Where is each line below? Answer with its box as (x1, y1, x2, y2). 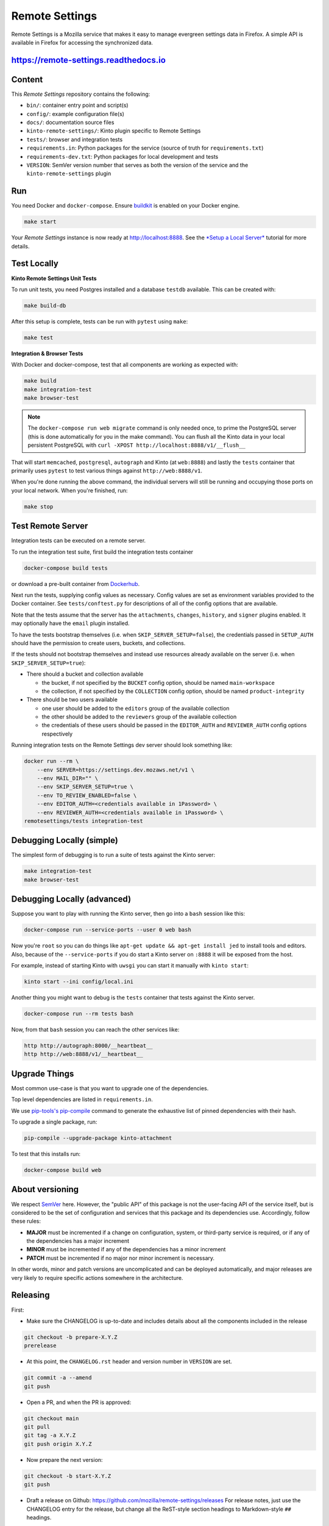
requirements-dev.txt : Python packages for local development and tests (26, 153, 219, 160)
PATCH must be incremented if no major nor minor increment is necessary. (26, 1254, 215, 1262)
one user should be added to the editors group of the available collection (41, 704, 230, 712)
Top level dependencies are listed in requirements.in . (11, 1096, 154, 1103)
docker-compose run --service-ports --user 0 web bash (24, 927, 191, 933)
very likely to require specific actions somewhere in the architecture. (11, 1274, 183, 1281)
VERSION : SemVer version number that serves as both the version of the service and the (26, 161, 249, 168)
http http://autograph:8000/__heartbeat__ (24, 1043, 153, 1049)
